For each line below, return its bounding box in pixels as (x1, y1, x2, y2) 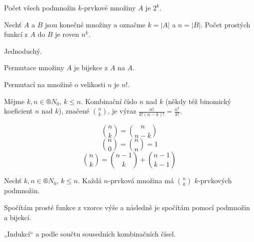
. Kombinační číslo (81, 96, 137, 106)
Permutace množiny (4, 62, 64, 73)
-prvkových (198, 175, 232, 186)
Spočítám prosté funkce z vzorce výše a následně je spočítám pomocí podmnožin (4, 202, 250, 213)
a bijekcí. (4, 212, 31, 222)
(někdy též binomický (165, 96, 231, 106)
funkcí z (4, 29, 28, 39)
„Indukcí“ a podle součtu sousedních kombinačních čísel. (4, 229, 176, 239)
